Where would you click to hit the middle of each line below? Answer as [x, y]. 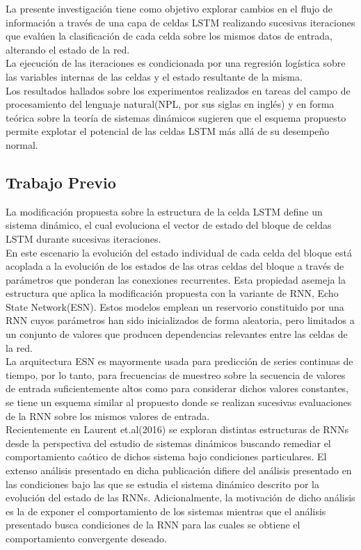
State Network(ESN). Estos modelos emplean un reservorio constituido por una [175, 306]
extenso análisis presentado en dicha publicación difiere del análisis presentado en [179, 470]
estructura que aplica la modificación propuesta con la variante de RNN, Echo [172, 293]
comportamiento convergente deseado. [86, 538]
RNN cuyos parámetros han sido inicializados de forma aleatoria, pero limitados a [180, 320]
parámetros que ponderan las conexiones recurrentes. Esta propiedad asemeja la [176, 279]
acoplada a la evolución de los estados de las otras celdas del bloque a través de [175, 266]
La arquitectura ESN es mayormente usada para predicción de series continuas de [179, 361]
